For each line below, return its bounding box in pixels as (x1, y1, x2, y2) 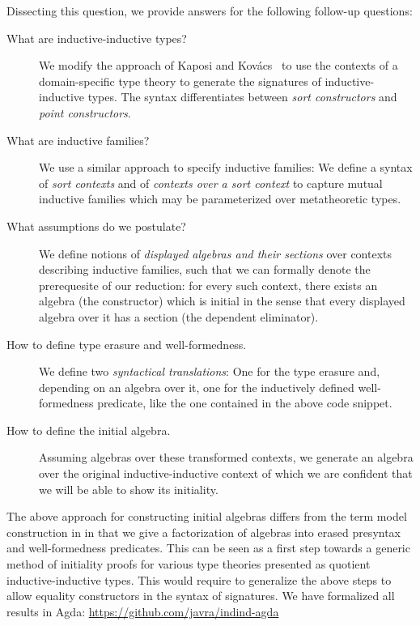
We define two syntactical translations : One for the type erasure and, (39, 363, 380, 380)
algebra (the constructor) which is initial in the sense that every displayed (39, 292, 405, 309)
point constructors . (39, 104, 131, 121)
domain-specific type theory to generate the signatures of (39, 72, 321, 89)
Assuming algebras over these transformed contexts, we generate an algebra (39, 449, 414, 466)
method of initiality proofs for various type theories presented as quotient (6, 556, 371, 573)
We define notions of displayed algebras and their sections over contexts (39, 245, 392, 262)
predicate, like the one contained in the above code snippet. (97, 394, 392, 411)
